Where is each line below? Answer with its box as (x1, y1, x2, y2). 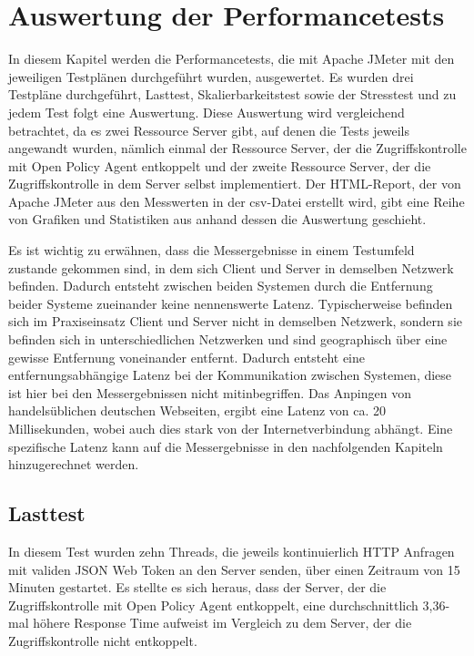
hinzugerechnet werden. (8, 455, 139, 474)
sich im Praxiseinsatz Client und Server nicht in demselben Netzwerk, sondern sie (8, 312, 462, 331)
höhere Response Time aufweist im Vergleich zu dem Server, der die (33, 613, 412, 632)
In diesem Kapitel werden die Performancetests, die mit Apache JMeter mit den (8, 49, 455, 68)
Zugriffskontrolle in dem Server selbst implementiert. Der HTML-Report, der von (8, 174, 461, 193)
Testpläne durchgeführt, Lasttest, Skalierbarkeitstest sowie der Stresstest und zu (8, 85, 457, 104)
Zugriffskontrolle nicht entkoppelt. (8, 630, 197, 650)
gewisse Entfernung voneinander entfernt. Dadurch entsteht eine (8, 347, 366, 366)
